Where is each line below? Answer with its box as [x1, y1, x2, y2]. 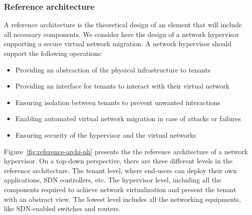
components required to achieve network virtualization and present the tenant [4, 184, 236, 194]
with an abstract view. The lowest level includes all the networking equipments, [4, 194, 241, 204]
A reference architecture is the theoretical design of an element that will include [4, 19, 242, 30]
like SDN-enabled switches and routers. [4, 203, 121, 214]
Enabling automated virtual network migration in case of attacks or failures [15, 113, 241, 124]
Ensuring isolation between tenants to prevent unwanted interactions [15, 97, 220, 107]
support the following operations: [4, 48, 103, 58]
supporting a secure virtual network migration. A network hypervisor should [4, 38, 232, 49]
